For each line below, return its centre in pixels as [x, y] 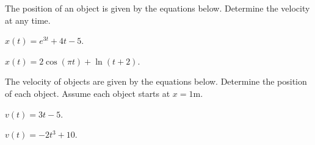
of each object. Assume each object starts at [88, 93]
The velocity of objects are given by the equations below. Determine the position [156, 81]
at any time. [28, 20]
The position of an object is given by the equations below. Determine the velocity [157, 8]
